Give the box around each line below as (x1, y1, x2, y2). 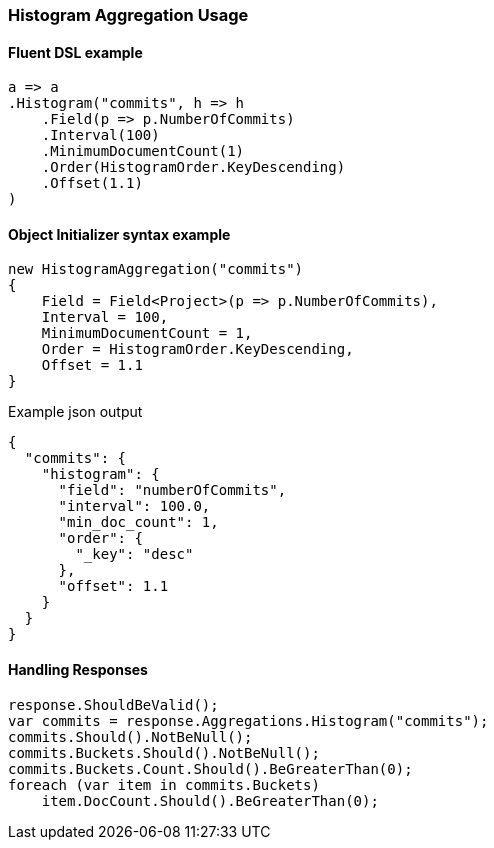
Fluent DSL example (8, 43, 143, 61)
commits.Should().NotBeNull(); (8, 728, 253, 745)
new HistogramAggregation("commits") (8, 261, 304, 278)
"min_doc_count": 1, (58, 514, 219, 531)
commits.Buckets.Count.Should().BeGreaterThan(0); (8, 760, 413, 777)
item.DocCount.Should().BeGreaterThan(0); (41, 792, 379, 809)
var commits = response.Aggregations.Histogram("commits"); (8, 712, 489, 729)
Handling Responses (8, 661, 148, 679)
